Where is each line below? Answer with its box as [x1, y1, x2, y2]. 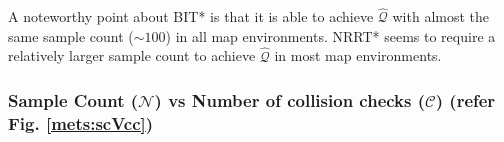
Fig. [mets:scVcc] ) [8, 111, 154, 136]
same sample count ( [8, 25, 134, 46]
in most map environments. [274, 45, 442, 66]
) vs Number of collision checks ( [154, 88, 426, 113]
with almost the [392, 6, 490, 27]
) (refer [435, 88, 496, 113]
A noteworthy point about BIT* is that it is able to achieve [8, 6, 374, 27]
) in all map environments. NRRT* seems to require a [165, 25, 496, 46]
